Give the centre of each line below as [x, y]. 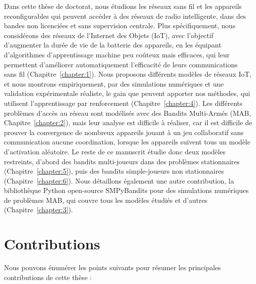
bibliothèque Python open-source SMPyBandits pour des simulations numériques [126, 190]
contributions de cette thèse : [48, 277]
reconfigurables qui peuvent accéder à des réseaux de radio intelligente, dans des [125, 16]
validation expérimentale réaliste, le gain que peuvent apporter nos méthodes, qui [127, 93]
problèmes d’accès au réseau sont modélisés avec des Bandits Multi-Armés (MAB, [128, 113]
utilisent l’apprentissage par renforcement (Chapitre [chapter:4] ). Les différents [123, 103]
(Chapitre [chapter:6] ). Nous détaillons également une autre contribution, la [119, 180]
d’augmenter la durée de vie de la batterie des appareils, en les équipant [113, 45]
